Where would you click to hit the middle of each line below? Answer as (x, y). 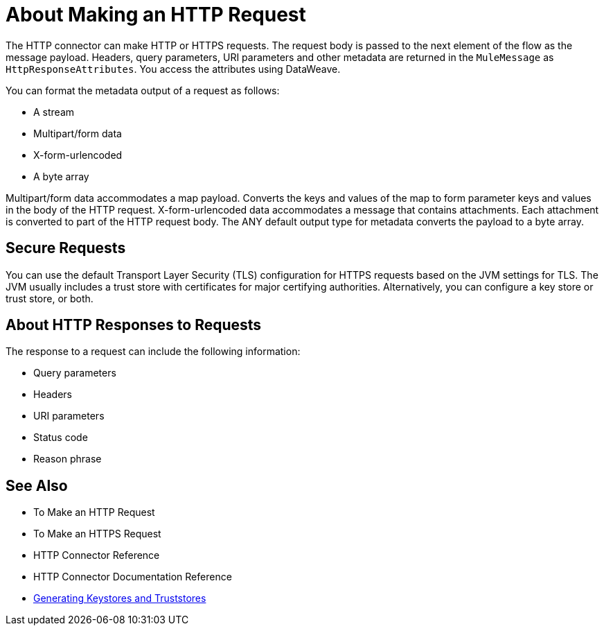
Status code (61, 438)
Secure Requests (66, 248)
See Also (37, 485)
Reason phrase (68, 459)
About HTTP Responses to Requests (134, 325)
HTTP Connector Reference (97, 555)
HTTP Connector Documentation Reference (133, 577)
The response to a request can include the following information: (153, 352)
